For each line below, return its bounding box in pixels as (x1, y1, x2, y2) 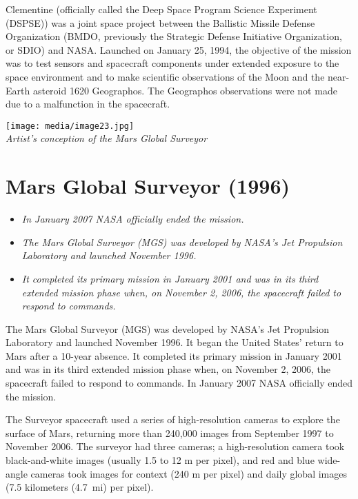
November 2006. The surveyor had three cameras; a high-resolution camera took (6, 439, 345, 454)
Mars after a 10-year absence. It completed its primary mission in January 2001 (6, 348, 342, 363)
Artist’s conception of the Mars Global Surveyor (6, 131, 208, 145)
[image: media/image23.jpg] (6, 121, 135, 131)
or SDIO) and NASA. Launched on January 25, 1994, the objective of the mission (6, 42, 352, 57)
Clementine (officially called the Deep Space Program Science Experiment (6, 2, 317, 16)
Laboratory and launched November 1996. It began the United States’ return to (6, 335, 344, 349)
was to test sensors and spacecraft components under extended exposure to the (6, 56, 339, 70)
